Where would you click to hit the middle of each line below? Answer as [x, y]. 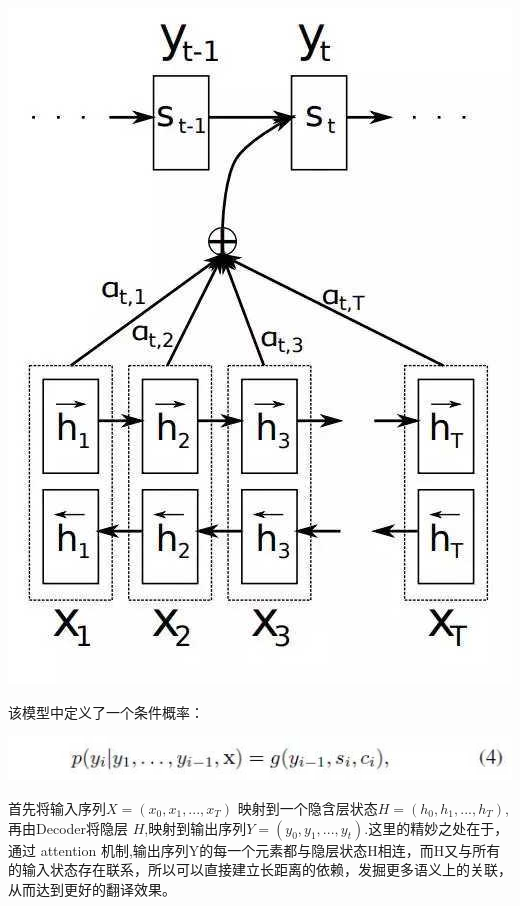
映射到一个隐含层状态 [307, 807]
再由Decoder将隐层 [68, 827]
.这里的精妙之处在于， [436, 827]
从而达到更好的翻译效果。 [92, 888]
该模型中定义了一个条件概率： [106, 711]
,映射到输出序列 [195, 827]
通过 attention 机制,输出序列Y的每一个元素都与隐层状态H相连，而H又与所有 [254, 849]
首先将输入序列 [57, 807]
